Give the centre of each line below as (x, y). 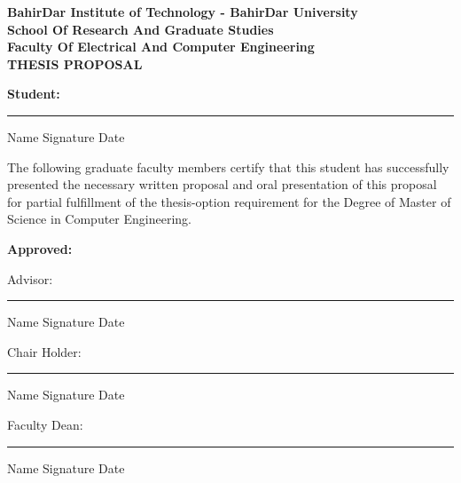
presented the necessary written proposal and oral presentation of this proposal (222, 184)
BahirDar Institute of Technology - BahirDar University (183, 12)
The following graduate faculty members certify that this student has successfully (228, 166)
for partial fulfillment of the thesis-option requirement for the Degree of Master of (229, 201)
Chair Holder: (44, 351)
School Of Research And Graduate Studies (141, 29)
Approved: (40, 248)
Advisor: (30, 278)
